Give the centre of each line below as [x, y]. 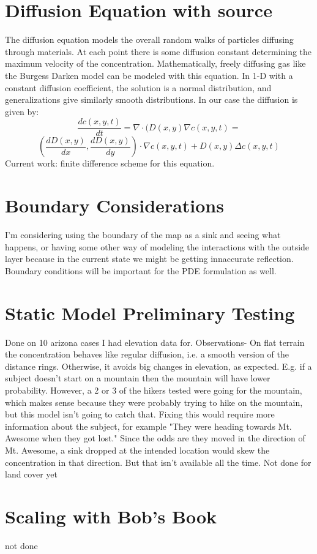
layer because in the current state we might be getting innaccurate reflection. [149, 259]
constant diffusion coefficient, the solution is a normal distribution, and [138, 87]
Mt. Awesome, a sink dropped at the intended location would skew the [137, 450]
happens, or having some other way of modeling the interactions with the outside [157, 246]
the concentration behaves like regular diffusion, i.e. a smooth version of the [147, 354]
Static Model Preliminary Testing [150, 313]
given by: [22, 111]
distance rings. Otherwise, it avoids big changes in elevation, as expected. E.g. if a [158, 366]
